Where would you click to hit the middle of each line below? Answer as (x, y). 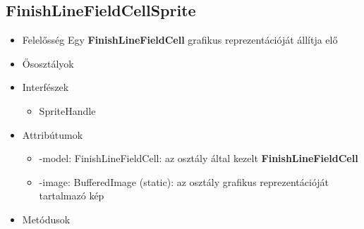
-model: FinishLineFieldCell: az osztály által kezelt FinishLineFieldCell (199, 158)
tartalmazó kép (72, 196)
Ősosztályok (48, 63)
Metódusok (46, 219)
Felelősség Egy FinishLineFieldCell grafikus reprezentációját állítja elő (180, 40)
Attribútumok (53, 134)
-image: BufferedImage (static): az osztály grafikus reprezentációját (184, 181)
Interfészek (45, 87)
